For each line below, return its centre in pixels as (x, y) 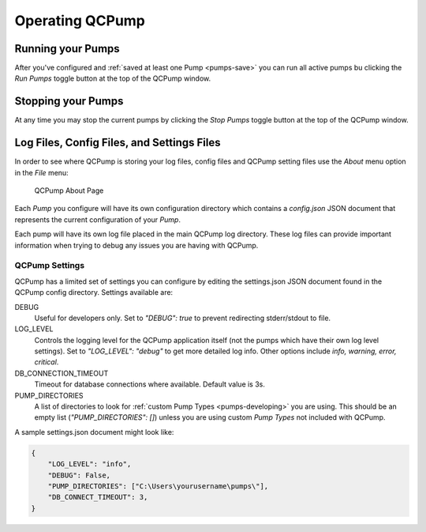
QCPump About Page (69, 191)
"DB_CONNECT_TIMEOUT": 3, (98, 497)
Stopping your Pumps (69, 102)
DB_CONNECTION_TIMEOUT (62, 373)
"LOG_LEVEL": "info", (90, 464)
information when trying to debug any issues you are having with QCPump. (136, 245)
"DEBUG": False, (79, 475)
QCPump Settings (50, 266)
